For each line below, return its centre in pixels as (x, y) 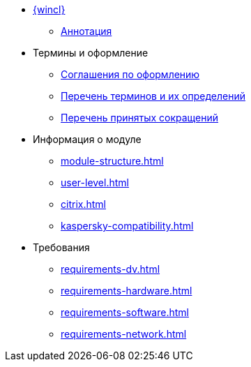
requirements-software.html (125, 312)
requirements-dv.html (111, 269)
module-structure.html (112, 161)
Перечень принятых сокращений (140, 118)
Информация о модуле (87, 139)
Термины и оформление (91, 53)
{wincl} (49, 9)
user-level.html (95, 182)
